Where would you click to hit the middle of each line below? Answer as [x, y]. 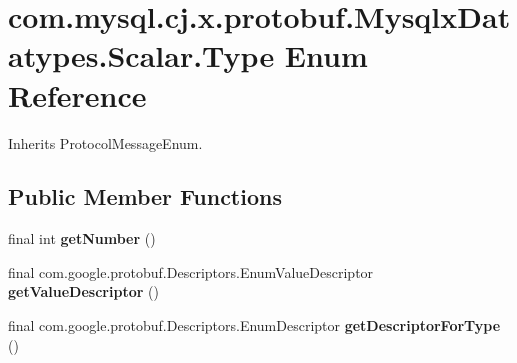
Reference [77, 94]
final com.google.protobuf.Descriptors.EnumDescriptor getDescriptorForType [254, 325]
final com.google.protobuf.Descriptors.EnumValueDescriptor [191, 271]
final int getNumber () [82, 238]
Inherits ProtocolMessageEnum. [105, 142]
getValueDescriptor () [83, 291]
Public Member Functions [145, 196]
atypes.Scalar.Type [141, 55]
